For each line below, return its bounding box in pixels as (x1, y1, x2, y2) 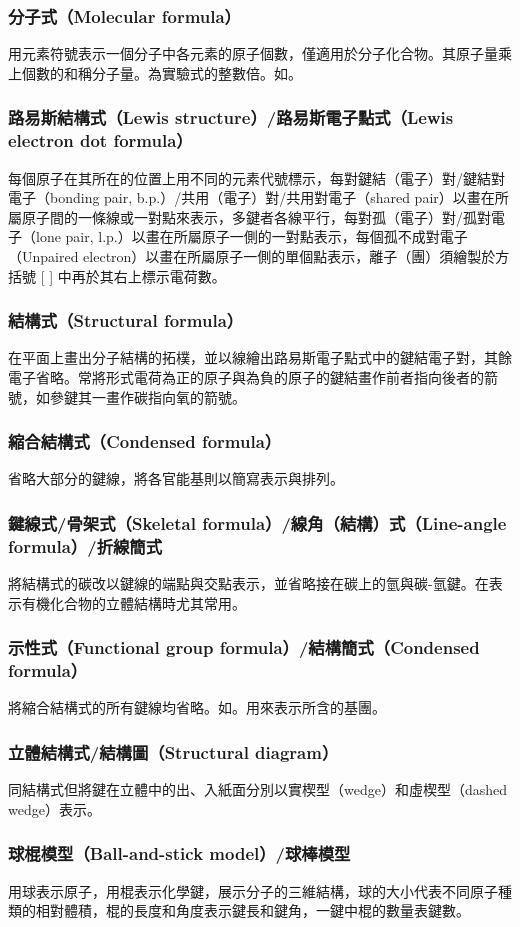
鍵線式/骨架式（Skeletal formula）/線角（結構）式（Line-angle (8, 510, 507, 535)
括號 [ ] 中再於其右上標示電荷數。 (8, 265, 226, 286)
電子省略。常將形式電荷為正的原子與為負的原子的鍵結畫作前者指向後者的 (8, 366, 484, 387)
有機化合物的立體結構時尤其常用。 (21, 592, 246, 613)
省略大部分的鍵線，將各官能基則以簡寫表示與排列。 (8, 468, 344, 489)
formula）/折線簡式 (8, 533, 163, 558)
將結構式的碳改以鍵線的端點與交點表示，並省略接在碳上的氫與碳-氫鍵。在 (8, 573, 489, 594)
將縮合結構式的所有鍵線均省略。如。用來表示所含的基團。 (8, 697, 386, 718)
